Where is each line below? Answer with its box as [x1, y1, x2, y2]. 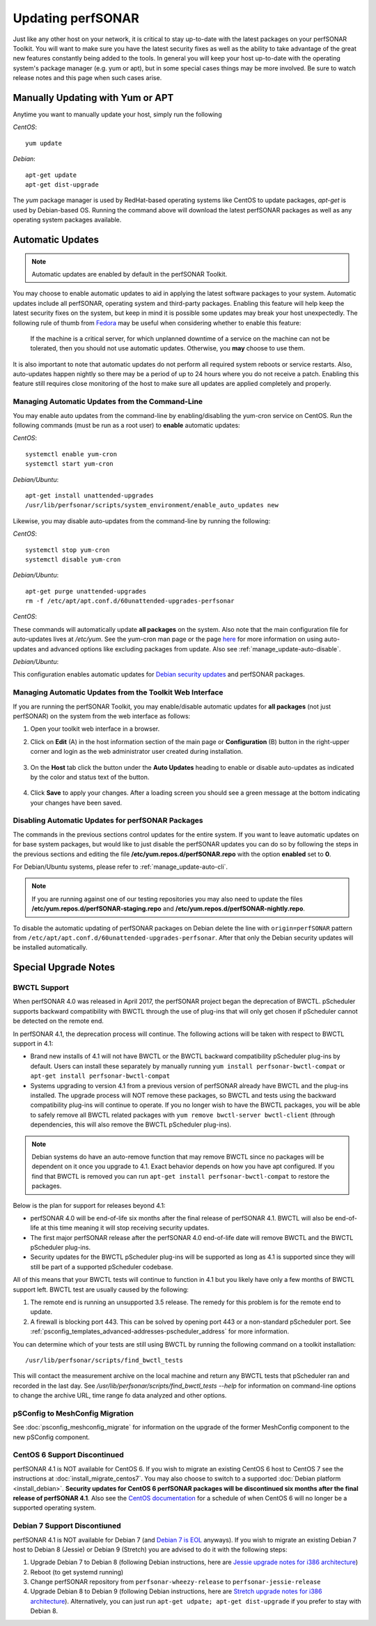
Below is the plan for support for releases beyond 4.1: [13, 1201, 166, 1209]
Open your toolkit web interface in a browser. [30, 725, 160, 733]
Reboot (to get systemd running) [30, 1567, 124, 1576]
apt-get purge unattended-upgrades [25, 587, 147, 595]
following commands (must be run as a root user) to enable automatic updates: [13, 421, 240, 429]
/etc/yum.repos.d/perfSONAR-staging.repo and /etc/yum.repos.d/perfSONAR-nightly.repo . [31, 904, 306, 913]
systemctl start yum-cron [25, 460, 114, 468]
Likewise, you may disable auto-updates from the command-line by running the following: [13, 516, 271, 525]
